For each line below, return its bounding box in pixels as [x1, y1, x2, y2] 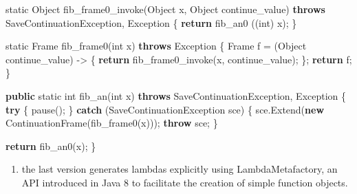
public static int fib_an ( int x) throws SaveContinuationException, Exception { [6, 88, 347, 103]
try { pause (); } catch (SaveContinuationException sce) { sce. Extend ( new [6, 102, 325, 116]
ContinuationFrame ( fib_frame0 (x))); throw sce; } [6, 116, 218, 130]
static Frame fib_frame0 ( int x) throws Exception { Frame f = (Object [6, 39, 307, 53]
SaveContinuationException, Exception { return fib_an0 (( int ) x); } [6, 15, 297, 30]
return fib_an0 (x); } [6, 138, 96, 153]
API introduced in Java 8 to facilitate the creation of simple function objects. [21, 175, 348, 189]
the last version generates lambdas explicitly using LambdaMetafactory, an [21, 162, 338, 176]
